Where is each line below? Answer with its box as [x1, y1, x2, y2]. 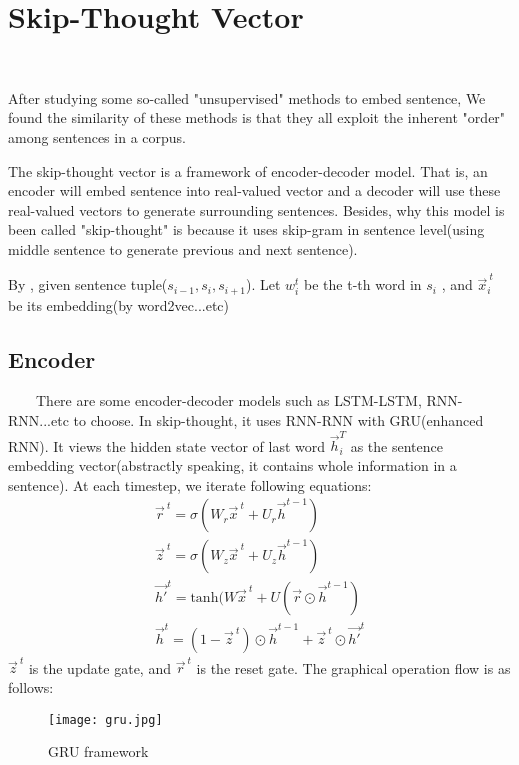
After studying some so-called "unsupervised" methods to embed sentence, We [8, 87, 486, 108]
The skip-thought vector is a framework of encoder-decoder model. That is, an [8, 160, 488, 181]
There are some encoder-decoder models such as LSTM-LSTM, [35, 390, 422, 411]
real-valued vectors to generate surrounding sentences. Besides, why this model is [8, 199, 505, 220]
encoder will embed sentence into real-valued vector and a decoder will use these [8, 180, 501, 201]
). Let [245, 274, 281, 295]
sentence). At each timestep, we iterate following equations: [8, 474, 372, 495]
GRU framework [48, 741, 149, 762]
